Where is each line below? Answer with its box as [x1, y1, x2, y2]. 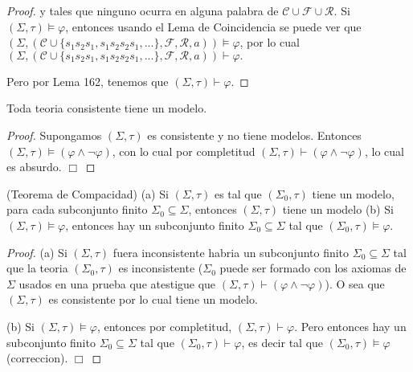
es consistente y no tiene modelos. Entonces [147, 126, 362, 143]
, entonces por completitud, [96, 317, 232, 334]
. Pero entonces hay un [294, 317, 407, 334]
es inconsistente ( [118, 260, 203, 276]
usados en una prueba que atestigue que [18, 275, 216, 292]
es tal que [214, 185, 262, 202]
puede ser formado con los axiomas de [219, 260, 407, 276]
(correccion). [6, 350, 68, 366]
